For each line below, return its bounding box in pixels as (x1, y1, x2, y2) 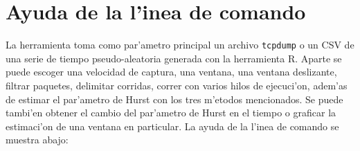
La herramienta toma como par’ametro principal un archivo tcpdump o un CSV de (6, 37, 354, 52)
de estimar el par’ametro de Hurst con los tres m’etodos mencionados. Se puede (6, 91, 343, 106)
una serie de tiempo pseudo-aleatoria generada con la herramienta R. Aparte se (6, 51, 342, 65)
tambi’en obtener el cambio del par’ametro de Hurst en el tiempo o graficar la (6, 105, 336, 120)
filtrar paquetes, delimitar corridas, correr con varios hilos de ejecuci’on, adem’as (6, 78, 348, 92)
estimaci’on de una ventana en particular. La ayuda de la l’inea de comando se (6, 118, 339, 133)
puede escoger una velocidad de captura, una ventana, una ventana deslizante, (6, 64, 337, 79)
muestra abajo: (6, 132, 69, 147)
